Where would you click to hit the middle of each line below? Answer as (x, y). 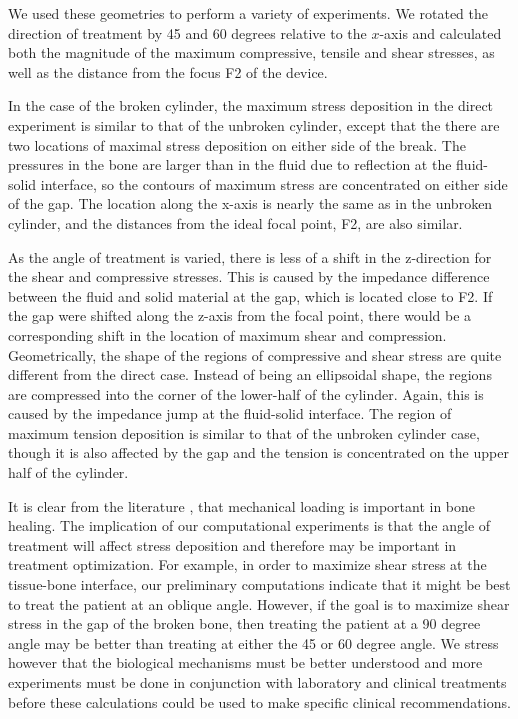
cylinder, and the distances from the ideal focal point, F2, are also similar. (235, 222)
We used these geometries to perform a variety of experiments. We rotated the (248, 13)
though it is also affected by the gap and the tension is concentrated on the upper (258, 452)
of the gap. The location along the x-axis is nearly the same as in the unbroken (250, 203)
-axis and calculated (440, 32)
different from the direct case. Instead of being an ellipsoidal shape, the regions (250, 374)
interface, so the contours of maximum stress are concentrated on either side (274, 183)
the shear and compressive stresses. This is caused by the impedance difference (249, 276)
